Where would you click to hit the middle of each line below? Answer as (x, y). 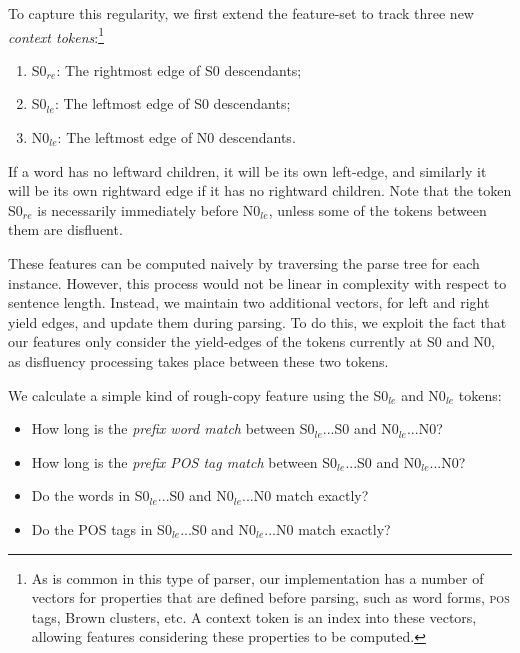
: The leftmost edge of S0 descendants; (172, 103)
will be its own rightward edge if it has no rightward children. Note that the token (260, 190)
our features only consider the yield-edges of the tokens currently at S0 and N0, (252, 341)
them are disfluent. (65, 229)
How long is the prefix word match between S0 (173, 428)
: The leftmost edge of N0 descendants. (176, 137)
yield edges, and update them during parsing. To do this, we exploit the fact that (257, 321)
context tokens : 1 (56, 35)
